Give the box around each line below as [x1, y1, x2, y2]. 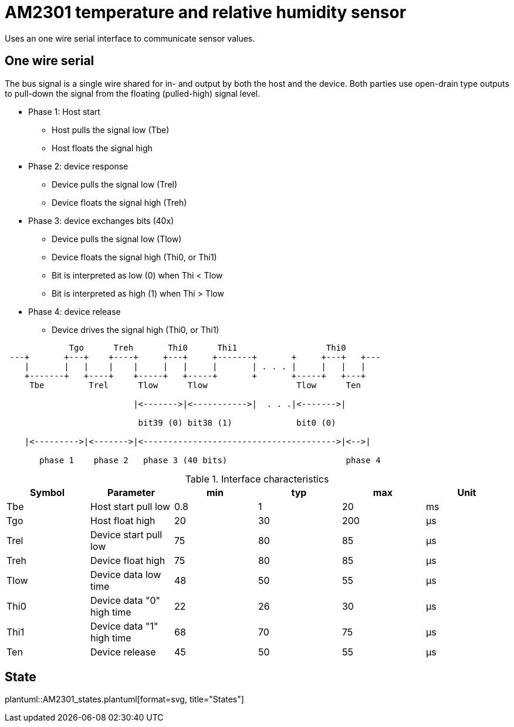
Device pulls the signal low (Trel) [52, 179, 178, 189]
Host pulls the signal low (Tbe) [52, 124, 170, 135]
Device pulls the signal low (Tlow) [52, 233, 182, 244]
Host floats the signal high [52, 142, 153, 153]
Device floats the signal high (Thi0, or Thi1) [52, 252, 217, 262]
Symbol [30, 486, 65, 498]
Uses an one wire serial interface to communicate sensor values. [5, 33, 255, 43]
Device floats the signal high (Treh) [52, 197, 187, 208]
